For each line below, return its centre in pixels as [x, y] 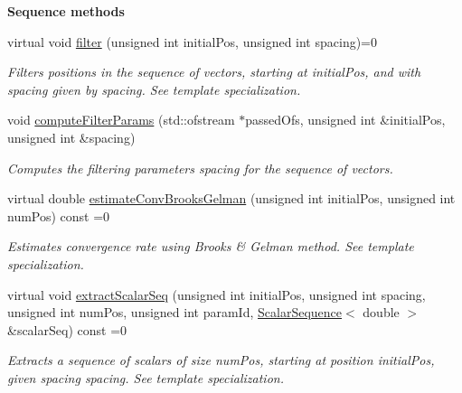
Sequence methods [66, 11]
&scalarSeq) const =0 [67, 329]
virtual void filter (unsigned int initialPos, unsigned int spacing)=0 [193, 41]
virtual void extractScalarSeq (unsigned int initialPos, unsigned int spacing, [217, 294]
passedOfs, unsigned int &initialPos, [345, 120]
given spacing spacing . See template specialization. [146, 377]
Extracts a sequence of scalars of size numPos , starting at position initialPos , [221, 360]
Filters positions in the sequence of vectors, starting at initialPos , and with [214, 72]
